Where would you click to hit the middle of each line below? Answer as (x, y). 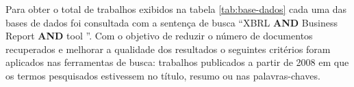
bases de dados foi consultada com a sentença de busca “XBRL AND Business (172, 22)
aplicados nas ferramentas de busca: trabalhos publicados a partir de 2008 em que (177, 62)
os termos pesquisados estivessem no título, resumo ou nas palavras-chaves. (163, 75)
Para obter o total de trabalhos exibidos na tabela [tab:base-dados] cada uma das (176, 9)
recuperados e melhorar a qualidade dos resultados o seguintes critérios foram (168, 49)
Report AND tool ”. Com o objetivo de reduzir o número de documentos (159, 36)
